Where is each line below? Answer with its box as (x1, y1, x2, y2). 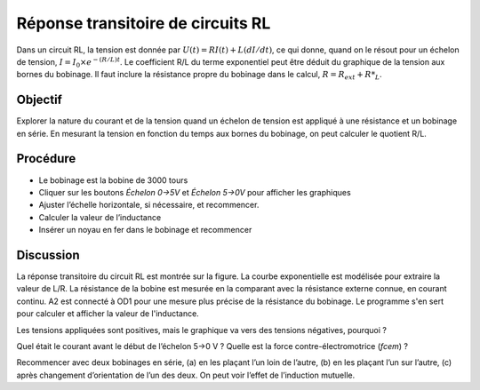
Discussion (16, 247, 80, 262)
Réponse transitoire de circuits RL (16, 13, 271, 33)
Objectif (16, 92, 62, 107)
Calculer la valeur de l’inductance (38, 211, 162, 222)
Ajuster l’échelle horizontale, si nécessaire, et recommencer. (38, 200, 260, 211)
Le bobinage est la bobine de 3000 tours (38, 174, 188, 186)
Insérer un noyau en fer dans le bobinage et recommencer (38, 225, 252, 235)
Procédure (16, 151, 76, 166)
